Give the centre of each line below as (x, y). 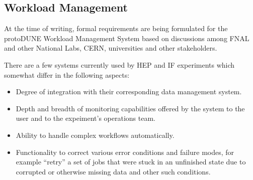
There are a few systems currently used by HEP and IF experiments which (119, 64)
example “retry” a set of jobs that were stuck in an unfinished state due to (131, 162)
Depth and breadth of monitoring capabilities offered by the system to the (130, 108)
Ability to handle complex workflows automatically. (95, 135)
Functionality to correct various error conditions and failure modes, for (125, 152)
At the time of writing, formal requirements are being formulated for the (116, 28)
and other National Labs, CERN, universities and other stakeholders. (111, 48)
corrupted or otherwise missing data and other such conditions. (113, 171)
